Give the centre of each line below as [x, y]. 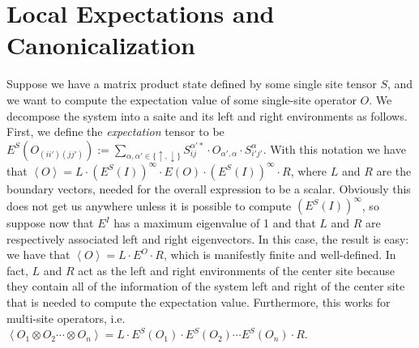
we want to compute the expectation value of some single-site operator [182, 99]
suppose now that [50, 223]
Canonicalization [101, 45]
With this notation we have [338, 149]
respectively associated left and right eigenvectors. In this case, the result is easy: [208, 238]
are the [394, 170]
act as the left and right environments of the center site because [237, 270]
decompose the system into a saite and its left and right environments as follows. [207, 115]
